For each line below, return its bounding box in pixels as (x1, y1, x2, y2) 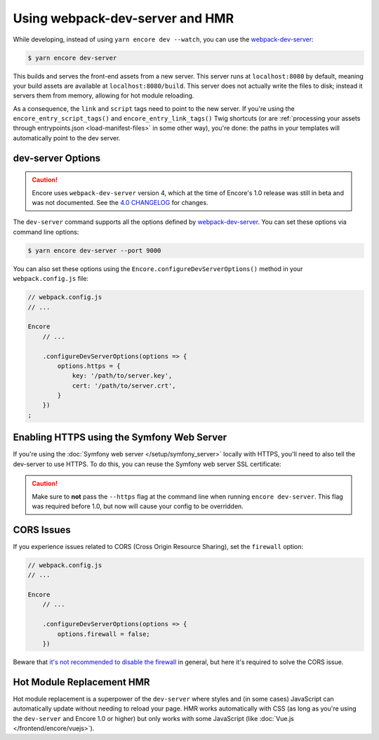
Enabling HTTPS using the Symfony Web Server (13, 432, 227, 444)
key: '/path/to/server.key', (72, 372, 173, 380)
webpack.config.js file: (13, 275, 89, 283)
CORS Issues (13, 524, 71, 536)
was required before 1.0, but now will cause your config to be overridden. (32, 502, 244, 510)
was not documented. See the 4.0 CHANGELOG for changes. (32, 199, 208, 207)
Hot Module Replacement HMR (13, 676, 150, 688)
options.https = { (57, 362, 121, 370)
